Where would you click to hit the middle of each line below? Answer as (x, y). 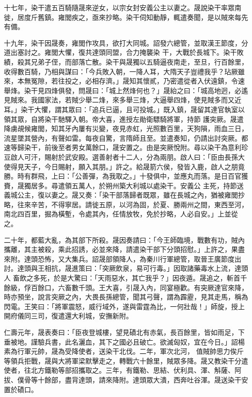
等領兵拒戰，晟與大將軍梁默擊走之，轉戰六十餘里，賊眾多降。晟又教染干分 (123, 360)
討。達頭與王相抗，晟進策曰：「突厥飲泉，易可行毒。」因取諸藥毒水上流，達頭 (126, 268)
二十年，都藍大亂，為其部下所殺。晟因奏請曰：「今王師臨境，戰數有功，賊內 (124, 240)
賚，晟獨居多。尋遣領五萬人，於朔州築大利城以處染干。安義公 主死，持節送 (124, 185)
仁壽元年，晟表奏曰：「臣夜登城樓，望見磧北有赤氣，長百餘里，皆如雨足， (121, 332)
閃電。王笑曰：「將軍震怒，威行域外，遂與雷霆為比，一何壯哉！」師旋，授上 (124, 306)
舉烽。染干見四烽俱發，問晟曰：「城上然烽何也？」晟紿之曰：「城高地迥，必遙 (126, 90)
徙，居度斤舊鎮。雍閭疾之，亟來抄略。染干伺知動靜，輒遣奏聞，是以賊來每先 (126, 17)
